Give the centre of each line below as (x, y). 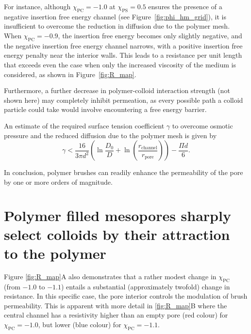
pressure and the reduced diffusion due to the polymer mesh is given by (110, 135)
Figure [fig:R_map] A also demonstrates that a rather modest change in (110, 276)
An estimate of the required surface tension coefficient (84, 125)
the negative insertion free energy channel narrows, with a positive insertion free (123, 45)
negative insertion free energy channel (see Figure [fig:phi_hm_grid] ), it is (115, 16)
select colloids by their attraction (117, 234)
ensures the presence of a (185, 6)
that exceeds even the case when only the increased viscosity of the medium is (120, 64)
